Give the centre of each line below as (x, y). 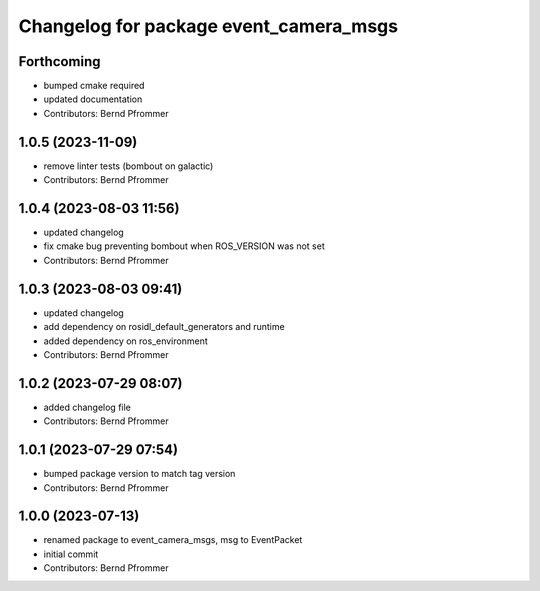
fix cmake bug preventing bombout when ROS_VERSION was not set (184, 246)
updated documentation (93, 99)
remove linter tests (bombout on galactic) (128, 166)
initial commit (71, 554)
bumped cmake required (94, 86)
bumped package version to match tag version (139, 474)
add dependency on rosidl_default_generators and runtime (164, 327)
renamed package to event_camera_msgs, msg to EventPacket (173, 540)
